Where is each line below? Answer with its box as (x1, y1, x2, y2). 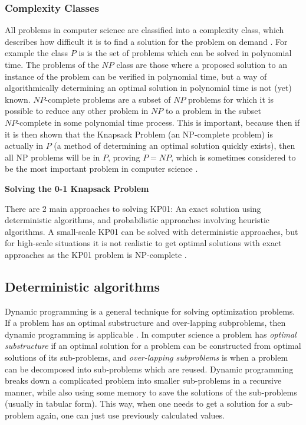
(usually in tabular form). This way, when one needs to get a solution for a (5, 397, 275, 410)
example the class (5, 47, 68, 59)
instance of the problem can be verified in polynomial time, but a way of (5, 70, 267, 82)
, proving (107, 151, 140, 163)
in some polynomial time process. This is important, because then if (54, 116, 300, 128)
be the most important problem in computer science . (5, 162, 198, 175)
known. (5, 93, 31, 105)
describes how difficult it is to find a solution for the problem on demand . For (5, 35, 288, 47)
